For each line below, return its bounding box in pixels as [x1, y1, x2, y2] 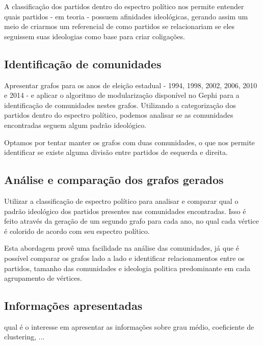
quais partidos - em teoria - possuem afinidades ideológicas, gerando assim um [4, 11, 248, 21]
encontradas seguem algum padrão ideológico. [4, 119, 147, 130]
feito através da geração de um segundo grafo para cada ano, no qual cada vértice [4, 216, 259, 226]
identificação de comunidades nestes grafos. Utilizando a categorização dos [4, 99, 236, 110]
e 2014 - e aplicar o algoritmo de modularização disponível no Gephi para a [4, 90, 240, 100]
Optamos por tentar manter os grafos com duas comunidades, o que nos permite [4, 137, 255, 147]
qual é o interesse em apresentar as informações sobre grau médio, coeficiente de [4, 321, 254, 332]
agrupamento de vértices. [4, 273, 82, 283]
